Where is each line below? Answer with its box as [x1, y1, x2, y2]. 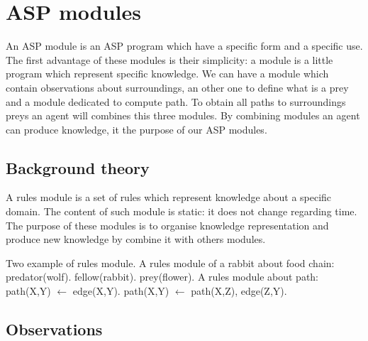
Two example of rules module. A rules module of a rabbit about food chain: [6, 255, 335, 270]
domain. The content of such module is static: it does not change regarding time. [6, 204, 357, 219]
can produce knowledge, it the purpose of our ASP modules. [6, 121, 267, 136]
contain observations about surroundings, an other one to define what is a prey [6, 80, 349, 94]
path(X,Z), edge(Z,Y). [191, 283, 287, 298]
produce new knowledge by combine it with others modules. [6, 232, 266, 247]
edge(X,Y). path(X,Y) [72, 283, 169, 298]
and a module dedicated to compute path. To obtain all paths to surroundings [6, 94, 346, 109]
